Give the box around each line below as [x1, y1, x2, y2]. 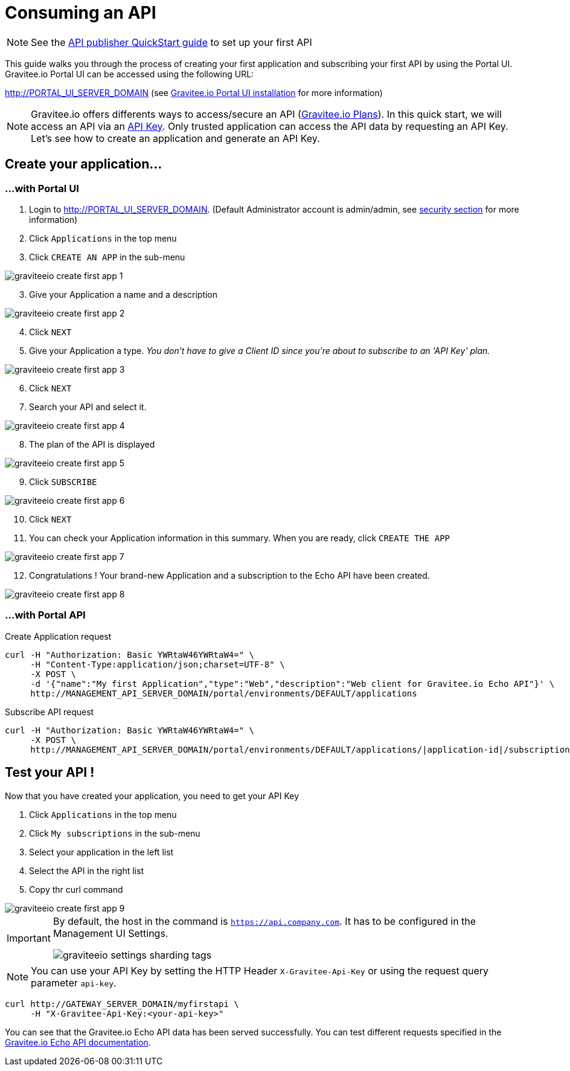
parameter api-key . [31, 976, 117, 989]
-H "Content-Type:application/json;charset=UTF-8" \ [30, 659, 285, 669]
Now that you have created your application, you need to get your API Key [5, 790, 299, 801]
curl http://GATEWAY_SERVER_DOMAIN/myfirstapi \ [5, 999, 239, 1009]
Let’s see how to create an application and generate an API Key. [31, 132, 320, 144]
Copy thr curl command [29, 884, 123, 895]
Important [7, 931, 51, 944]
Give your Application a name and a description [29, 289, 218, 300]
